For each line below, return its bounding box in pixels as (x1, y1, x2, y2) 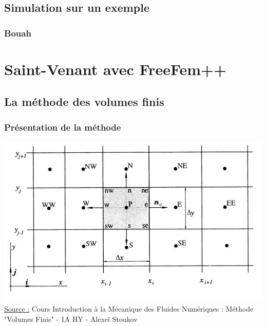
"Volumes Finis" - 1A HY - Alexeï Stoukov (4, 313, 138, 324)
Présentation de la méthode (4, 120, 121, 133)
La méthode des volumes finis (4, 94, 164, 110)
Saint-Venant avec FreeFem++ (4, 58, 227, 79)
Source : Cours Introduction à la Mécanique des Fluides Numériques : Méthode (4, 303, 254, 314)
